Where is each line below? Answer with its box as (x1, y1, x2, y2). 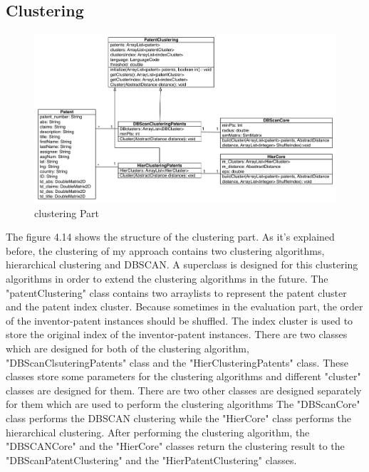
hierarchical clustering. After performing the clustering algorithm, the (6, 424, 310, 439)
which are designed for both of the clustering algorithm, (6, 341, 249, 356)
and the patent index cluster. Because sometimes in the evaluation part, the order (6, 299, 363, 314)
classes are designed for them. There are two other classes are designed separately (6, 382, 362, 397)
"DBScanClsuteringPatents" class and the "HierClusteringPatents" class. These (6, 355, 348, 369)
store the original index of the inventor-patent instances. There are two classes (6, 327, 348, 342)
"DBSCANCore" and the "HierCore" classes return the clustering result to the (6, 439, 345, 453)
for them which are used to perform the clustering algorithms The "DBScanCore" (6, 397, 360, 411)
